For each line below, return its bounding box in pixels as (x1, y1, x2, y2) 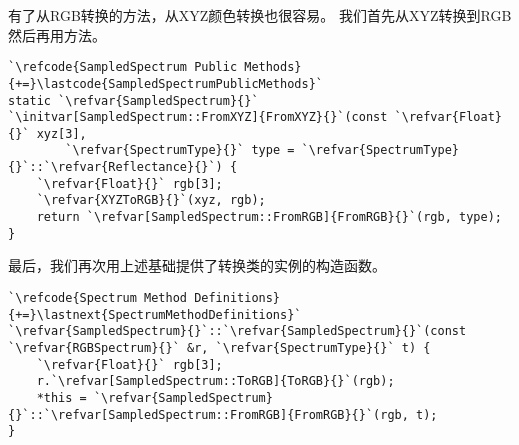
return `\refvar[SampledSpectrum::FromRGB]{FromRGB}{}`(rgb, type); (36, 210, 502, 225)
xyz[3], (36, 126, 87, 141)
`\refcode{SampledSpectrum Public (8, 60, 238, 75)
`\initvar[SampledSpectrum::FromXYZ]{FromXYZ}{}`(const (8, 110, 388, 125)
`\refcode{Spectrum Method (8, 291, 187, 305)
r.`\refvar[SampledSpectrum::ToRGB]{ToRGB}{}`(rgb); (36, 374, 395, 389)
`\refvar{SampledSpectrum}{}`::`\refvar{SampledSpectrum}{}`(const (8, 324, 467, 339)
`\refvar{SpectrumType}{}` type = (65, 143, 295, 158)
